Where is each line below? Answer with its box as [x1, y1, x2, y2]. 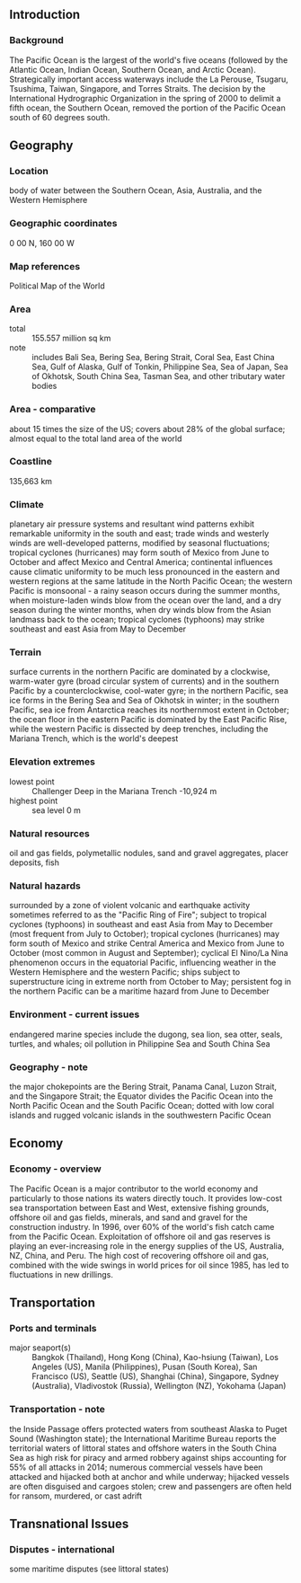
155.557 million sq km [31, 332, 111, 344]
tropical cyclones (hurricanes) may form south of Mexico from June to [9, 547, 270, 558]
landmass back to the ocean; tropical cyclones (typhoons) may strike [9, 615, 265, 625]
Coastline [9, 455, 52, 468]
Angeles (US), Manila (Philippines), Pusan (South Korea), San [31, 1361, 258, 1373]
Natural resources [9, 827, 90, 839]
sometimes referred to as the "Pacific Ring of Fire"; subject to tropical [9, 909, 267, 920]
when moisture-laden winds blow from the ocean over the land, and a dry [9, 595, 281, 606]
